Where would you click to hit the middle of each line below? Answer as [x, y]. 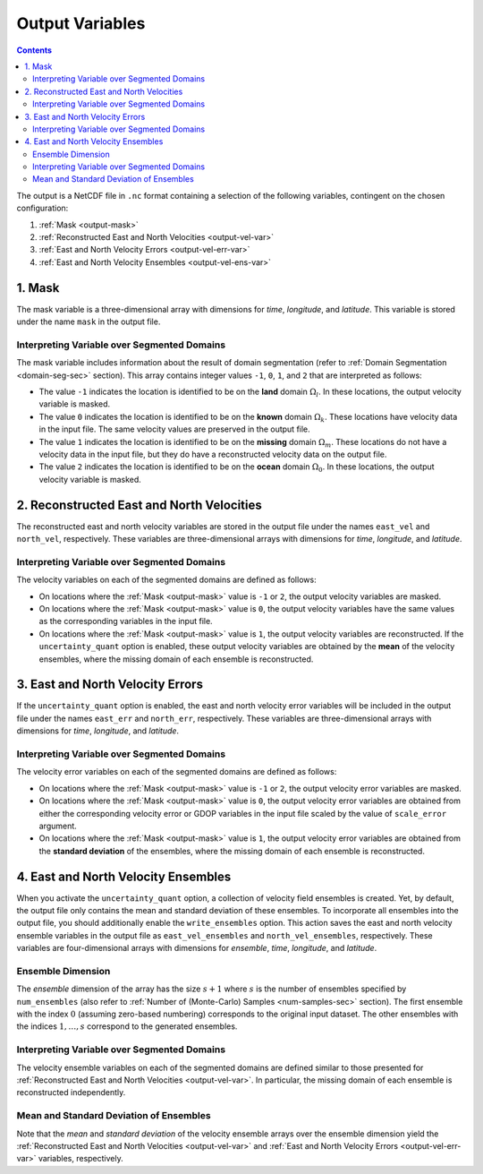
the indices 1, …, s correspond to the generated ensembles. [127, 1026]
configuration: [42, 208]
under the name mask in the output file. [89, 321]
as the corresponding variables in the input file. [126, 621]
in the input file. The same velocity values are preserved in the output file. [174, 429]
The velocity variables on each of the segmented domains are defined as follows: [166, 580]
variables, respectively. [81, 1159]
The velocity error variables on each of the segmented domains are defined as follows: [177, 772]
